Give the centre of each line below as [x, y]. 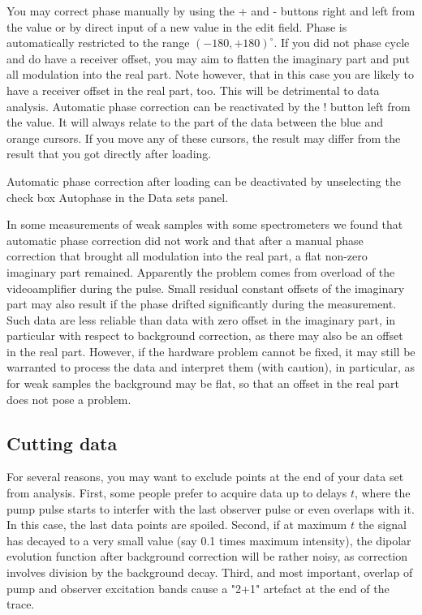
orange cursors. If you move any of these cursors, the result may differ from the [204, 138]
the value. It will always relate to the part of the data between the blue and [195, 122]
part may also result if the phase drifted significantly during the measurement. [202, 304]
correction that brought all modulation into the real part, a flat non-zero [187, 256]
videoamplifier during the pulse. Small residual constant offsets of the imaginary [206, 288]
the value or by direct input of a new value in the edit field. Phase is [177, 26]
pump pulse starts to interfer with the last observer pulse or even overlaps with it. [211, 508]
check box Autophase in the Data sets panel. [118, 197]
